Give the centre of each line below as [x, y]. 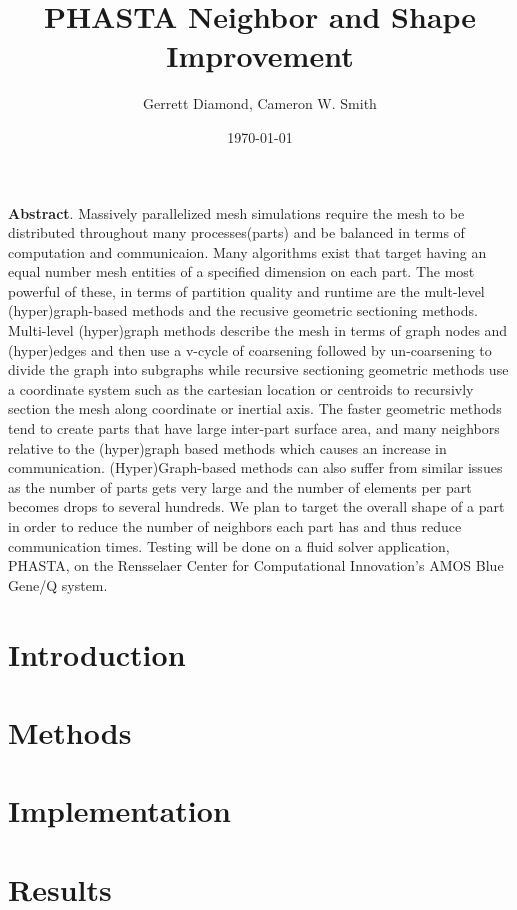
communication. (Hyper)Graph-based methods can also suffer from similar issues [255, 467]
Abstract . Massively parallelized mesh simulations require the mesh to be [236, 212]
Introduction [97, 653]
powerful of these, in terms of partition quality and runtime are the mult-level [246, 290]
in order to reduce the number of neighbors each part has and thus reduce [235, 526]
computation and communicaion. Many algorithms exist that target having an [247, 251]
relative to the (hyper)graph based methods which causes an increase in [227, 447]
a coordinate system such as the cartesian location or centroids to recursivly [241, 388]
